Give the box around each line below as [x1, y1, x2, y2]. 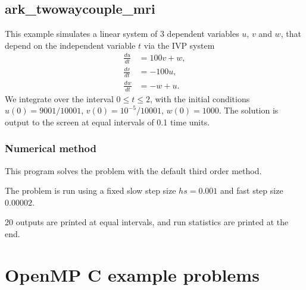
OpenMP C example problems [5, 262, 260, 286]
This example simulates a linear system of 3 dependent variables [5, 27, 239, 40]
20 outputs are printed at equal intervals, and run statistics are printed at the [5, 216, 289, 228]
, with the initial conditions [149, 92, 250, 105]
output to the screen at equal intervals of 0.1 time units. [5, 115, 210, 128]
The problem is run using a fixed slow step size [5, 184, 176, 197]
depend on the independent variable [5, 39, 136, 51]
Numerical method [5, 141, 96, 156]
